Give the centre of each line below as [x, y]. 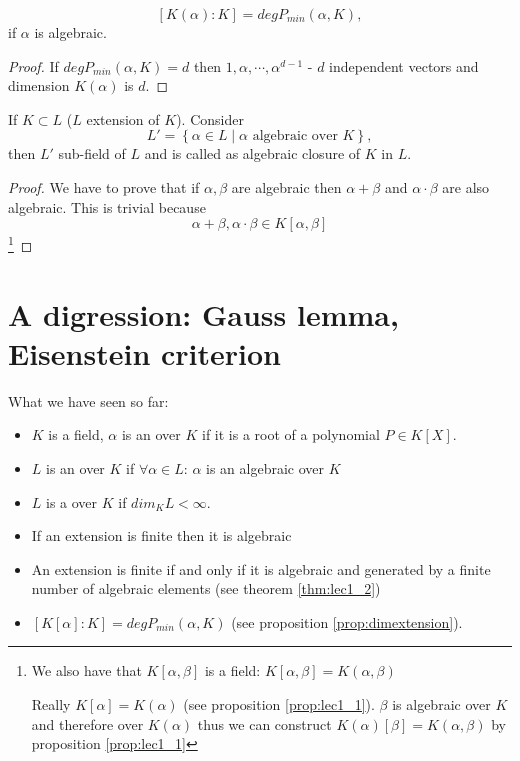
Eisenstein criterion [144, 352]
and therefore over [87, 723]
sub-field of [92, 153]
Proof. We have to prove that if [104, 186]
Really [51, 704]
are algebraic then [286, 186]
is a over [72, 501]
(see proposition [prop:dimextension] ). [347, 621]
